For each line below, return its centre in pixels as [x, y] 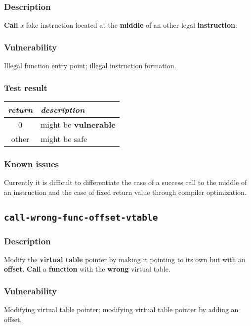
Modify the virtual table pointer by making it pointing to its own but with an [125, 259]
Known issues [31, 163]
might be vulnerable [78, 124]
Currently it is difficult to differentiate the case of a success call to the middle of [125, 182]
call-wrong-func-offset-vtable [81, 217]
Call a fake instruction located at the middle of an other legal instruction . [121, 25]
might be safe [64, 139]
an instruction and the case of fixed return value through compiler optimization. [125, 192]
